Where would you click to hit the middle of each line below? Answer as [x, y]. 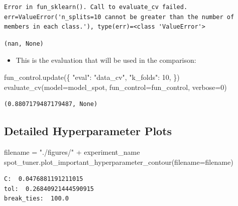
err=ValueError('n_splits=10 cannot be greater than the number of [119, 17]
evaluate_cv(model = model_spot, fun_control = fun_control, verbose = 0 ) [115, 87]
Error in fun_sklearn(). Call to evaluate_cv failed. [96, 7]
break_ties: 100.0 [36, 199]
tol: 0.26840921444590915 [49, 189]
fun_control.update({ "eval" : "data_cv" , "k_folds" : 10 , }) [92, 77]
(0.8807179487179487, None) [51, 104]
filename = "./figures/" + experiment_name [72, 151]
